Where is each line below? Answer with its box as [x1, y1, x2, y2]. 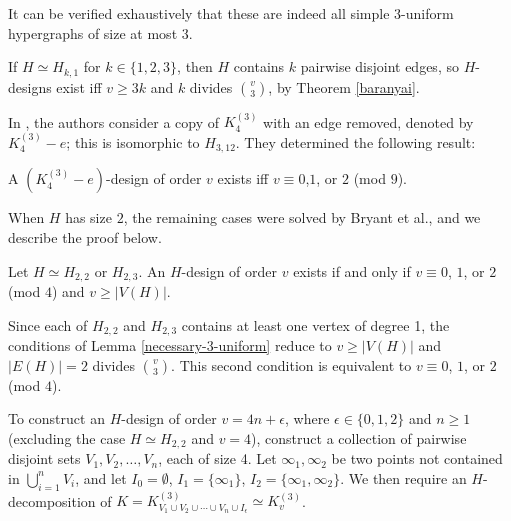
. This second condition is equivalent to [171, 354, 412, 375]
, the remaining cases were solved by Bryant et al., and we [123, 207, 481, 228]
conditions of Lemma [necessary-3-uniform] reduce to [8, 335, 332, 355]
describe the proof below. [8, 226, 162, 247]
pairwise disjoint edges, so [300, 56, 459, 77]
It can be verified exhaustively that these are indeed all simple [8, 3, 390, 23]
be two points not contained [331, 448, 503, 469]
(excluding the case [8, 427, 126, 448]
